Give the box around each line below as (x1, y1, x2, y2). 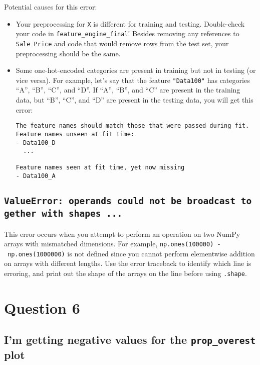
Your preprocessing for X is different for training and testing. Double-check (16, 18, 245, 29)
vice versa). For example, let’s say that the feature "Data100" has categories (16, 74, 250, 85)
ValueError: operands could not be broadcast (4, 196, 235, 207)
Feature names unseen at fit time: (16, 130, 135, 138)
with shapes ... (42, 208, 123, 219)
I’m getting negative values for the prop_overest (4, 332, 255, 347)
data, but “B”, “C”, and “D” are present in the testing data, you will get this (16, 95, 253, 105)
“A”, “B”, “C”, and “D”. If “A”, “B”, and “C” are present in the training (16, 84, 240, 95)
